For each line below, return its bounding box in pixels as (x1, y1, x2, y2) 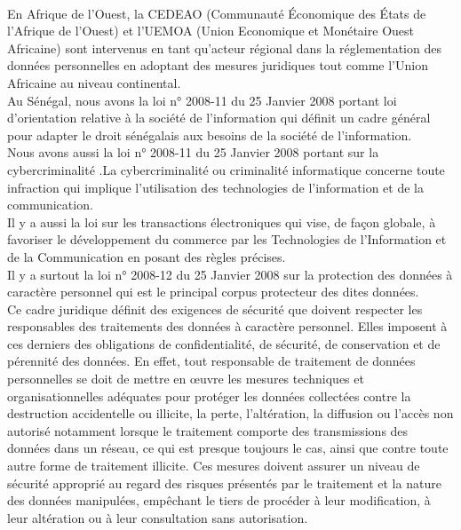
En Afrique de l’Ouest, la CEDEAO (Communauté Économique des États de (7, 4, 426, 22)
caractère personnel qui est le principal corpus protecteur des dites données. (7, 282, 419, 301)
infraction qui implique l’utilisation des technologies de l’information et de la (7, 178, 424, 196)
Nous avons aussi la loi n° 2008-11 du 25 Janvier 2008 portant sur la (7, 143, 379, 162)
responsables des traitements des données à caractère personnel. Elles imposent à (7, 317, 448, 336)
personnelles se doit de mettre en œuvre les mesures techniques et (7, 369, 364, 388)
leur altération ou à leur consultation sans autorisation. (7, 508, 308, 526)
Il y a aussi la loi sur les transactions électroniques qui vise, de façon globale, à (7, 212, 436, 231)
